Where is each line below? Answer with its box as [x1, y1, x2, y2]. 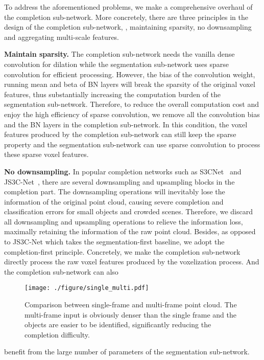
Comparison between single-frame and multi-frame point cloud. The [25, 299, 237, 310]
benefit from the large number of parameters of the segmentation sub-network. [4, 346, 250, 357]
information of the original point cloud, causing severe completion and [4, 196, 224, 207]
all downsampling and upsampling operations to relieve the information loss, [4, 216, 243, 227]
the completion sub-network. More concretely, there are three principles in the [4, 11, 248, 22]
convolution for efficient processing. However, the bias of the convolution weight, [4, 69, 255, 79]
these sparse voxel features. [4, 149, 89, 160]
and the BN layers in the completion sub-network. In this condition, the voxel [4, 119, 248, 129]
